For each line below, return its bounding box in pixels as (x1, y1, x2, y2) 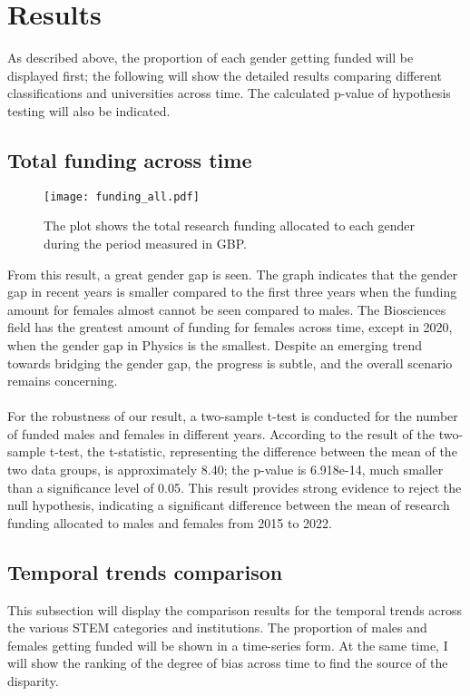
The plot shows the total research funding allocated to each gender (44, 216, 416, 235)
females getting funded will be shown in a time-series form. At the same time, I (7, 635, 448, 654)
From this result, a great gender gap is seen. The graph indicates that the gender (7, 264, 458, 283)
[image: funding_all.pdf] (44, 190, 200, 203)
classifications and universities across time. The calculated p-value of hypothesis (7, 83, 451, 103)
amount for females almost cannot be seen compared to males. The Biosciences (7, 299, 446, 319)
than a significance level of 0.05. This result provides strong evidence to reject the (7, 477, 462, 496)
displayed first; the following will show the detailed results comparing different (7, 65, 442, 84)
